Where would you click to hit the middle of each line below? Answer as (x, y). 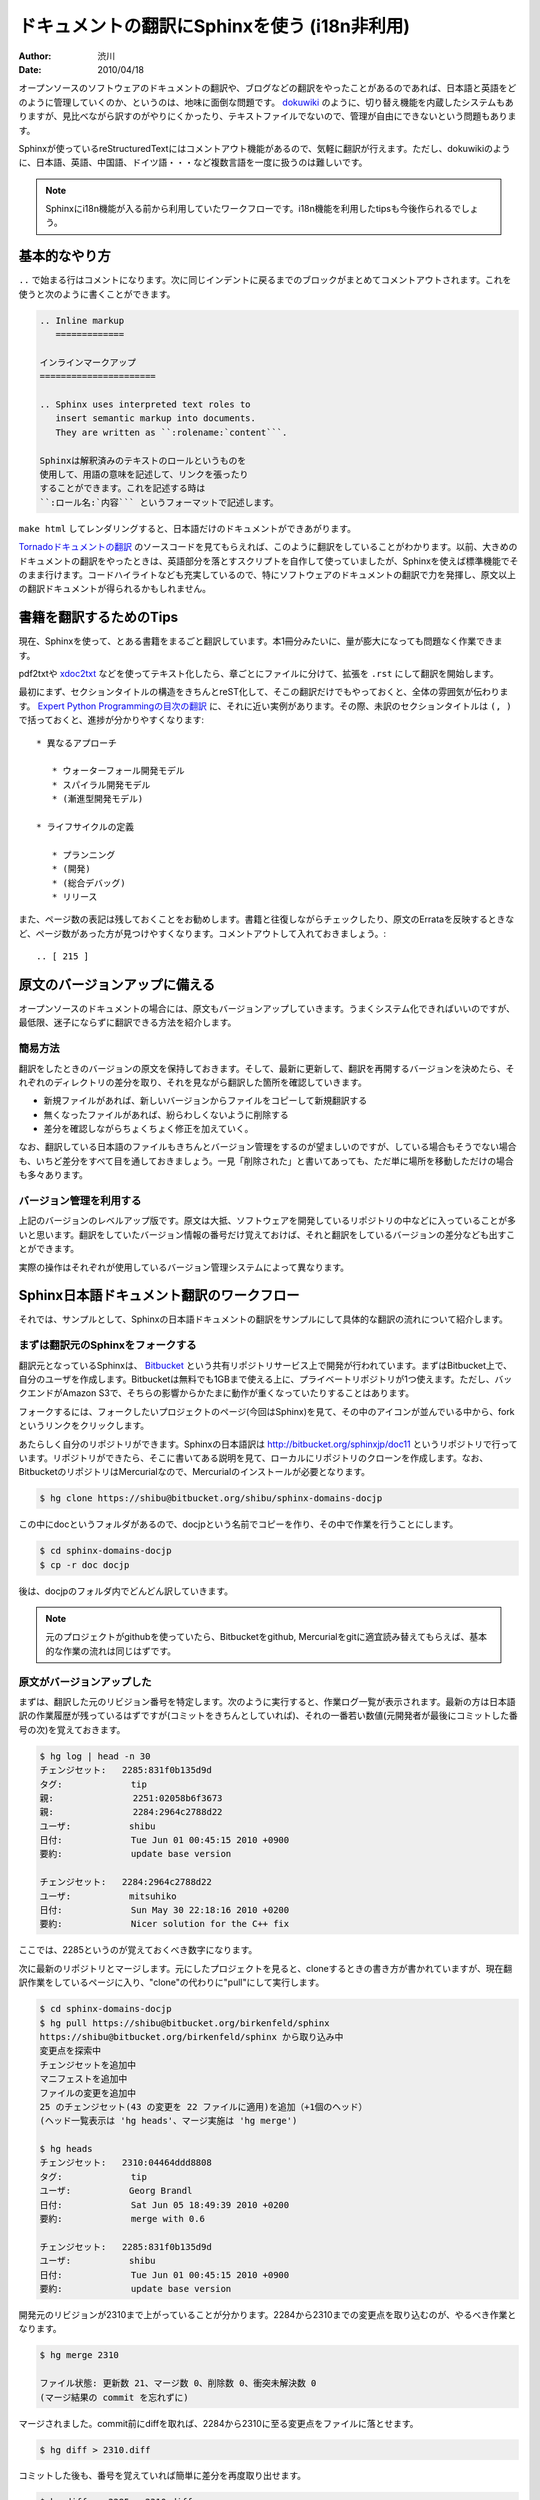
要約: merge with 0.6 (122, 2219)
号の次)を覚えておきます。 (72, 1729)
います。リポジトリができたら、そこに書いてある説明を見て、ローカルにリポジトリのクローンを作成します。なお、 (253, 1457)
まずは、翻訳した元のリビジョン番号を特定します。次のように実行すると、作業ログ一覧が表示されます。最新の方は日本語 (267, 1701)
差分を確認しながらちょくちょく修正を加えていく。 (148, 1129)
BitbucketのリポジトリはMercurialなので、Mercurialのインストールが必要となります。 (194, 1472)
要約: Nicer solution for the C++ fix (164, 1924)
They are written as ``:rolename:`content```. (171, 432)
